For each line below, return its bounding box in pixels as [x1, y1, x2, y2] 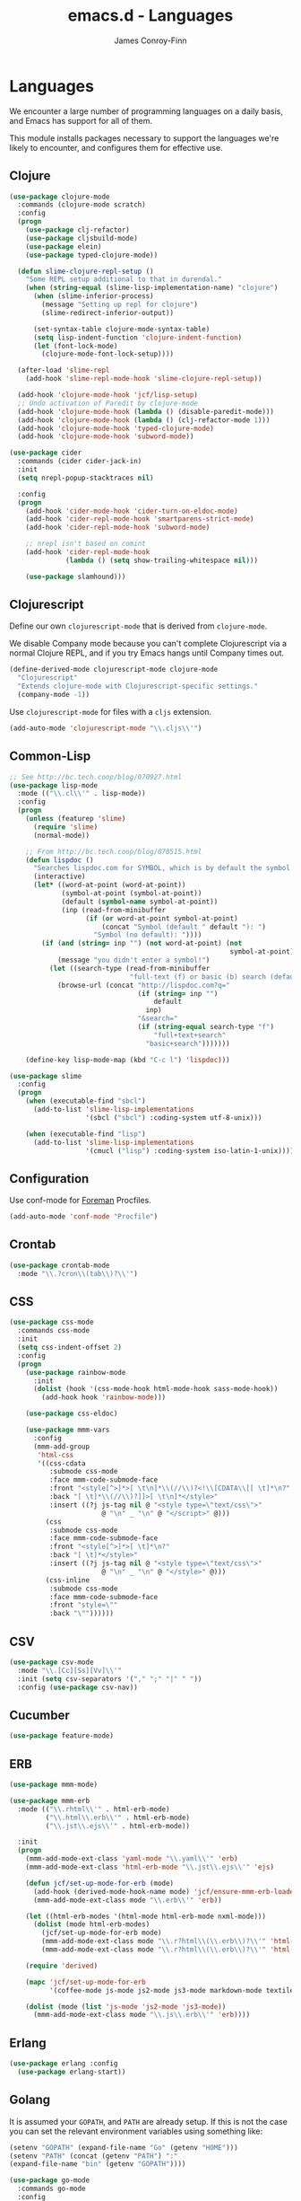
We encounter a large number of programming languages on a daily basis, [9, 105, 284, 117]
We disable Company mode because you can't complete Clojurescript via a [9, 638, 288, 649]
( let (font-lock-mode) [32, 341, 118, 350]
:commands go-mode [17, 2184, 87, 2194]
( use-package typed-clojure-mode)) [25, 251, 159, 260]
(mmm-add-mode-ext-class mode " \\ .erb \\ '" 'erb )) [32, 1896, 222, 1905]
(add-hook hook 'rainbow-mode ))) [41, 1393, 167, 1402]
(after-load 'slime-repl [17, 365, 110, 375]
